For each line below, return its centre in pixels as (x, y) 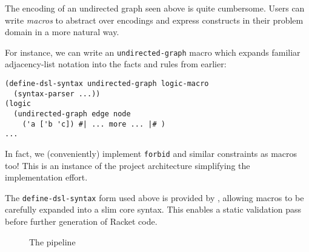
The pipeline (52, 241)
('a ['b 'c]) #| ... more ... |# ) (94, 124)
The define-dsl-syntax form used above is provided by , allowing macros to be (154, 197)
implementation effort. (46, 177)
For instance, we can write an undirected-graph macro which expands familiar (153, 52)
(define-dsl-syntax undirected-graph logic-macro (107, 84)
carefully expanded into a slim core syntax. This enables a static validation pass (153, 209)
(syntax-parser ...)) (57, 94)
